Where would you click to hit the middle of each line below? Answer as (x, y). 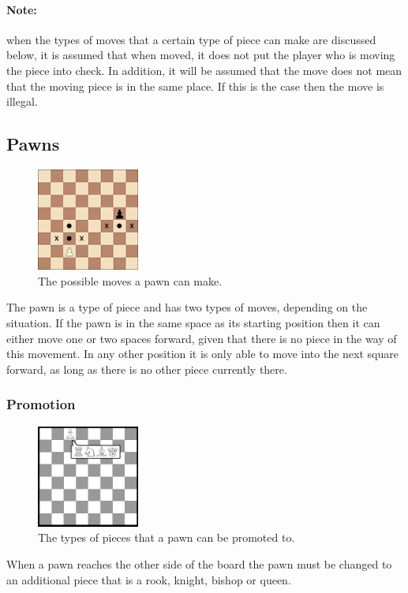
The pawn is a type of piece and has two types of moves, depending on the (187, 307)
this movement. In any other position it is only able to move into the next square (202, 354)
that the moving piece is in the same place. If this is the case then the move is (195, 86)
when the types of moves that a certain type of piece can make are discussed (191, 39)
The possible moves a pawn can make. (130, 280)
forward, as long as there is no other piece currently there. (147, 369)
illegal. (22, 101)
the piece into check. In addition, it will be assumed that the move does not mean (204, 70)
